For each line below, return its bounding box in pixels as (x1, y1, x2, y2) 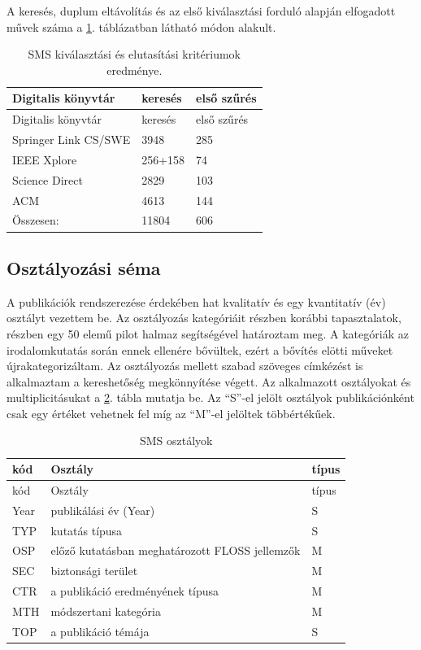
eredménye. (106, 61, 163, 78)
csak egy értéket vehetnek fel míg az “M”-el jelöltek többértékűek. (7, 404, 336, 421)
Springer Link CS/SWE (12, 131, 131, 148)
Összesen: (12, 212, 59, 229)
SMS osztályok (139, 432, 213, 449)
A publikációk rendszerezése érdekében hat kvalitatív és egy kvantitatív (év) (7, 293, 386, 310)
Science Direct (12, 171, 83, 188)
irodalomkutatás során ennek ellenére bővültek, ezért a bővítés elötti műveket (7, 341, 393, 358)
